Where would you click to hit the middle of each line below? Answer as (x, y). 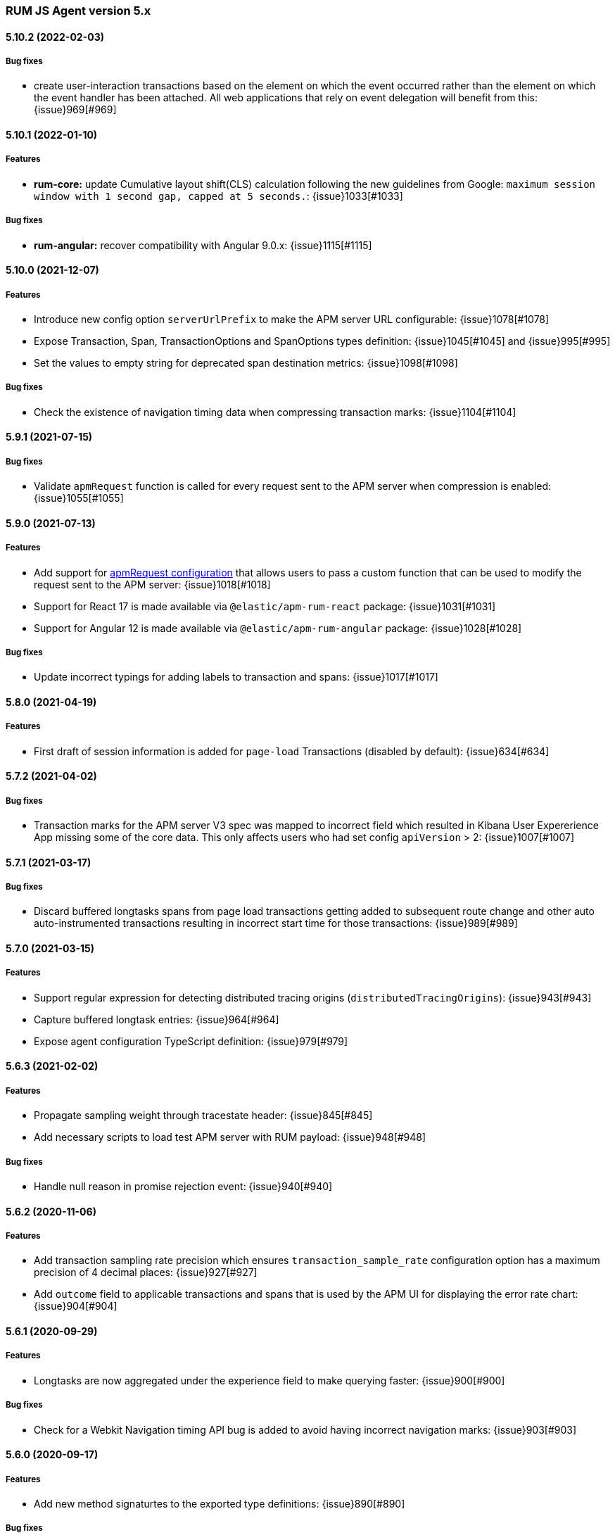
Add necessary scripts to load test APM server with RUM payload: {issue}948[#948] (230, 1137)
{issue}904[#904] (76, 1306)
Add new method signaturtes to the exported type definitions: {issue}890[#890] (220, 1503)
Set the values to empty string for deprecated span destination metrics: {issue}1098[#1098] (246, 362)
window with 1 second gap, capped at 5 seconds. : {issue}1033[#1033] (218, 196)
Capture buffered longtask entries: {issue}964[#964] (157, 1019)
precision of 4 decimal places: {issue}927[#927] (146, 1272)
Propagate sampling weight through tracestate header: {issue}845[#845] (203, 1116)
